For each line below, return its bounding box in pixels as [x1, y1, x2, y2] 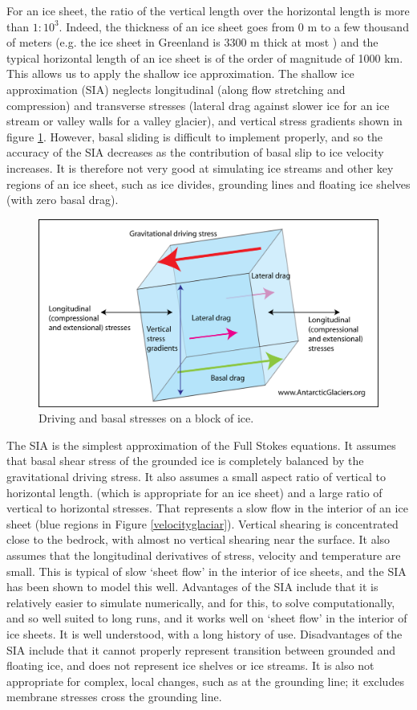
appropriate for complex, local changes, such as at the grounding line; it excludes [6, 672, 404, 689]
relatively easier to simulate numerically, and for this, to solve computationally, [6, 594, 395, 610]
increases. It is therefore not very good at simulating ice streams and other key [6, 159, 394, 176]
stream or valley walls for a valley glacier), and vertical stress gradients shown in [6, 112, 403, 129]
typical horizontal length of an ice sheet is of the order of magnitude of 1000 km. [6, 49, 403, 66]
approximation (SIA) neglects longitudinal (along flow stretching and [6, 80, 346, 97]
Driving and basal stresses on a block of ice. [38, 410, 254, 426]
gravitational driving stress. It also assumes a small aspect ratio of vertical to [6, 468, 386, 485]
